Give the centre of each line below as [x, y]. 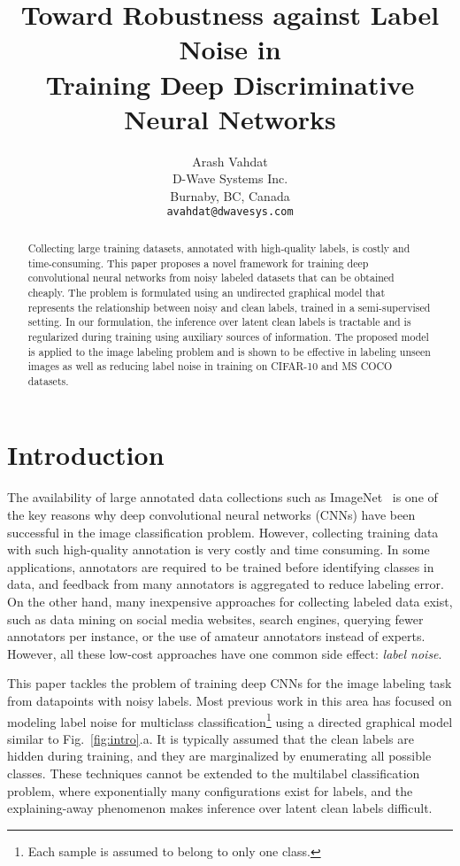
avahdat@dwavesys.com [230, 212]
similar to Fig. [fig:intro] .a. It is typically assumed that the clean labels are [211, 738]
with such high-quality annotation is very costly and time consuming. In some [218, 549]
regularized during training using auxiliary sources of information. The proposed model [228, 336]
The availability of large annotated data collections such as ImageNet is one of [222, 497]
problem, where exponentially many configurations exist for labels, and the [210, 790]
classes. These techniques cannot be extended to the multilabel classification [214, 773]
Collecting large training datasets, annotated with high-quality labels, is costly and [219, 247]
